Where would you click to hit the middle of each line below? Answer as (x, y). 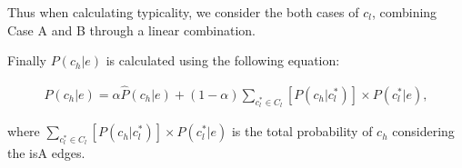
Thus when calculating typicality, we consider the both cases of (183, 12)
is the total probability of (302, 131)
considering (423, 131)
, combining (404, 12)
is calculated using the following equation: (223, 60)
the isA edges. (46, 153)
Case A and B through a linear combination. (131, 30)
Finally (27, 60)
